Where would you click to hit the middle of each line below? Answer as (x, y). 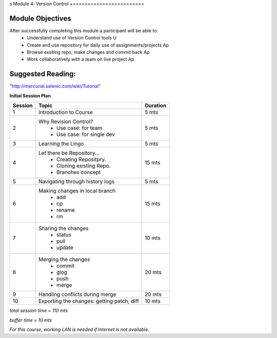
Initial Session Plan (30, 95)
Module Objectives (40, 18)
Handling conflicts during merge (77, 294)
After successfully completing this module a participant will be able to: (84, 30)
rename (66, 210)
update (65, 248)
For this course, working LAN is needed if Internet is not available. (80, 329)
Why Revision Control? (66, 122)
